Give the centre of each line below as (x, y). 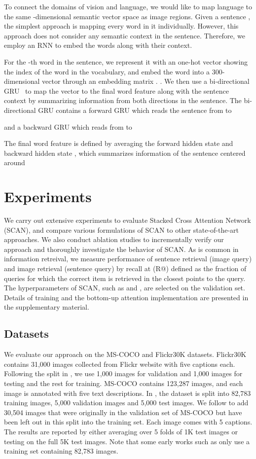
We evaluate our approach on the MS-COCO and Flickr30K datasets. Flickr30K (125, 354)
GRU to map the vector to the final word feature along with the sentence (116, 90)
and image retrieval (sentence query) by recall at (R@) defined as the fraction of (125, 268)
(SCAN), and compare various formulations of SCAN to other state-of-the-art (122, 229)
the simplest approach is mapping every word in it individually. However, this (121, 26)
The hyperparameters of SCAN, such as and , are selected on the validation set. (125, 288)
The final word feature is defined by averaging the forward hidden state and (119, 143)
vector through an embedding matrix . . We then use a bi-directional (146, 81)
